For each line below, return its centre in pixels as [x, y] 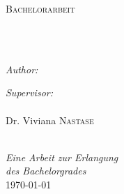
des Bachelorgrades [46, 171]
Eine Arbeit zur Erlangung [62, 157]
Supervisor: [29, 92]
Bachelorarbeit [40, 8]
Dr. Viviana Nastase [50, 120]
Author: [22, 69]
